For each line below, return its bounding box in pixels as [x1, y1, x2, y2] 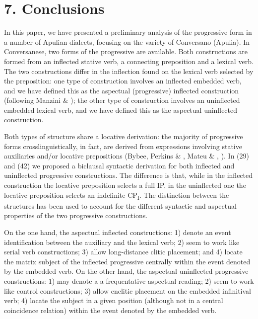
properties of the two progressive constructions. [4, 210, 148, 221]
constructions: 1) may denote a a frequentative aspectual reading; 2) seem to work [4, 275, 254, 286]
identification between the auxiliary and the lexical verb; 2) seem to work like [4, 237, 240, 247]
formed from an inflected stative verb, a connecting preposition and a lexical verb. [4, 56, 254, 66]
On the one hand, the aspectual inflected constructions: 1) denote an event [4, 227, 231, 237]
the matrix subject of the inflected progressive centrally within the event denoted [4, 256, 251, 266]
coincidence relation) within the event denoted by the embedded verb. [4, 305, 217, 315]
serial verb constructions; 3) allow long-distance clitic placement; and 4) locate [4, 246, 243, 257]
